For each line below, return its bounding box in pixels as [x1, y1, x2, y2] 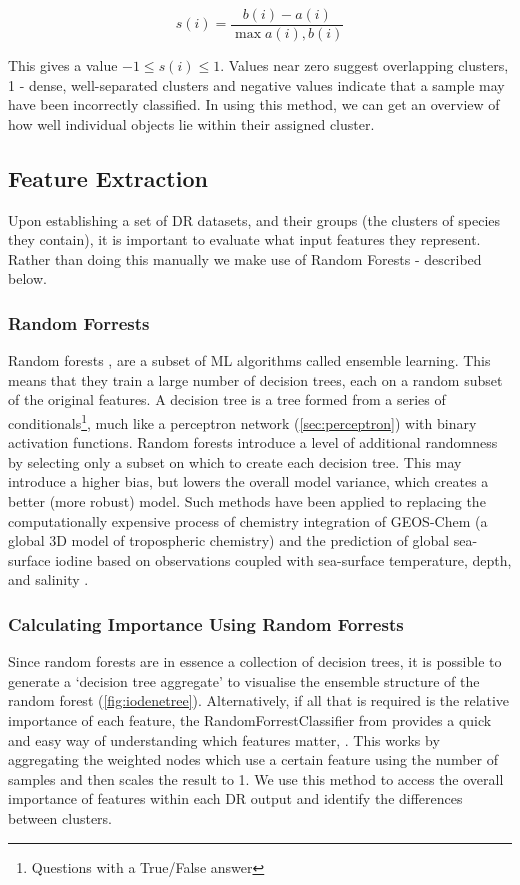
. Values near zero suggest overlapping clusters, [220, 55, 509, 76]
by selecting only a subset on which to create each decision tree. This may [8, 451, 462, 472]
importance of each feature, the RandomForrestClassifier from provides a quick [8, 710, 492, 731]
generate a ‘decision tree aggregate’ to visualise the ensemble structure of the [8, 670, 480, 691]
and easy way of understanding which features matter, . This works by [8, 729, 440, 750]
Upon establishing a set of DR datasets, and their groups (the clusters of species [8, 209, 501, 230]
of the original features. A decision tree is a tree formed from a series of [8, 389, 446, 410]
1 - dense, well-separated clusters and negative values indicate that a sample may [8, 74, 505, 95]
